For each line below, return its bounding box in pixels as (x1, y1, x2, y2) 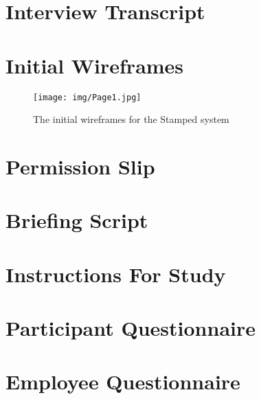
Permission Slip (5, 152, 155, 180)
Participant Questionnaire (5, 314, 256, 342)
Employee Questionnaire (5, 367, 240, 396)
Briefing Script (5, 206, 148, 234)
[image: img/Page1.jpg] (33, 92, 141, 102)
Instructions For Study (5, 260, 226, 288)
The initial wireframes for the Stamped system (33, 112, 229, 126)
